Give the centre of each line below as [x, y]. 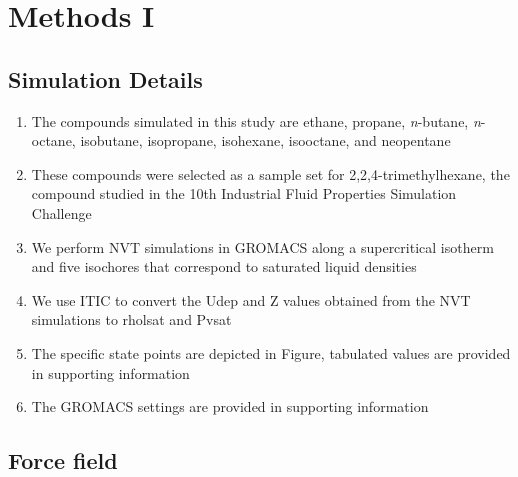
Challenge [61, 212]
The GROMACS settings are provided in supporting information [230, 406]
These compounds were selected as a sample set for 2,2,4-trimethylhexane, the [270, 173]
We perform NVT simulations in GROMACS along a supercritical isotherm [262, 246]
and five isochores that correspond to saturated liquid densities [224, 266]
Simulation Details [105, 78]
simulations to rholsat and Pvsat [131, 319]
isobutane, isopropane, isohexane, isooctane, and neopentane [265, 140]
